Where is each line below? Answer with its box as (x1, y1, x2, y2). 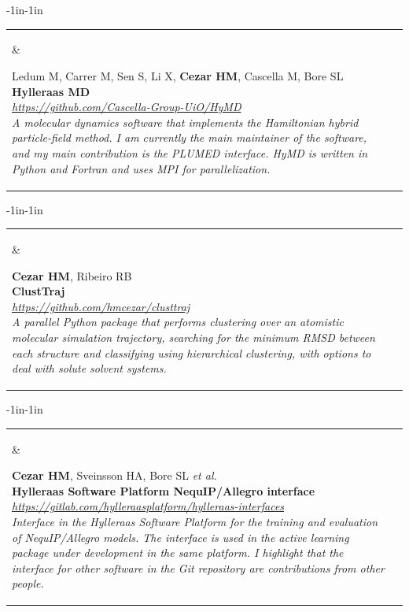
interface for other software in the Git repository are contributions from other (12, 559, 385, 576)
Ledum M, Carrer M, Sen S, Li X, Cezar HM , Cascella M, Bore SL (12, 67, 344, 83)
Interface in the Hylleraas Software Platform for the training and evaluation (12, 513, 378, 529)
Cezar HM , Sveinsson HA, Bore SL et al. (12, 467, 217, 484)
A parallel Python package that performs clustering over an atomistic (12, 313, 344, 330)
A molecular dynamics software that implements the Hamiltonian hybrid (12, 113, 359, 130)
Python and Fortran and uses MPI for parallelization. (12, 160, 271, 176)
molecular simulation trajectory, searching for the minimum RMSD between (12, 328, 375, 345)
